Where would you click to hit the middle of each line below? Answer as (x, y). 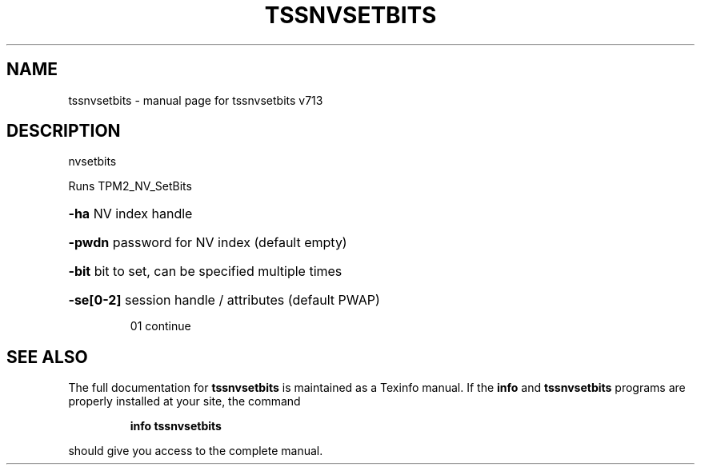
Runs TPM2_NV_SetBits (130, 186)
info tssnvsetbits (176, 426)
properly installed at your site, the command (184, 401)
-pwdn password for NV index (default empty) (208, 243)
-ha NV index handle (130, 214)
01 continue (160, 326)
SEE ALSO (47, 357)
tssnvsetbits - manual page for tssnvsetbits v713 (196, 100)
